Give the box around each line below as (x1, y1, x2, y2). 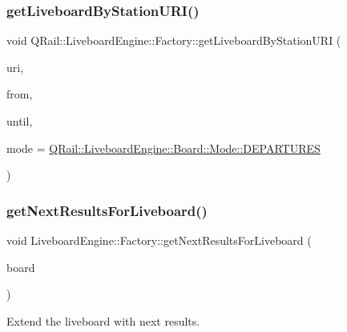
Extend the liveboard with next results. (6, 312, 200, 329)
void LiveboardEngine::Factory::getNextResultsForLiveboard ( (6, 232, 312, 248)
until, (6, 113, 33, 129)
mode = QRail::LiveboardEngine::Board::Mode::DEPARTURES (6, 139, 321, 156)
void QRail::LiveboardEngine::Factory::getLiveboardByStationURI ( (6, 32, 341, 49)
